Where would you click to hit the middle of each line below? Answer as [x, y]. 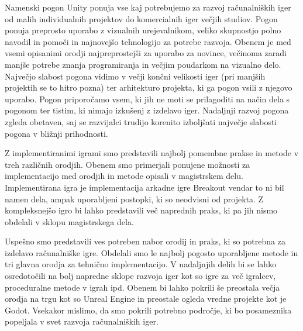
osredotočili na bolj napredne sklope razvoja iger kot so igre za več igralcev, [140, 276]
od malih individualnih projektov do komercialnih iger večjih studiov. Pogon [141, 18]
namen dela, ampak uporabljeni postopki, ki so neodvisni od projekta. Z [134, 199]
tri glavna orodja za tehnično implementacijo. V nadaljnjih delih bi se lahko [141, 264]
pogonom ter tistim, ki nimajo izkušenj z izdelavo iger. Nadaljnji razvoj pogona [147, 110]
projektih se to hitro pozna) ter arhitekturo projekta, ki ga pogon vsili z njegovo [149, 87]
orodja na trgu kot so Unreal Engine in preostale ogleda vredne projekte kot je [146, 299]
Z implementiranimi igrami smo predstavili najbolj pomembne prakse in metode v [152, 153]
